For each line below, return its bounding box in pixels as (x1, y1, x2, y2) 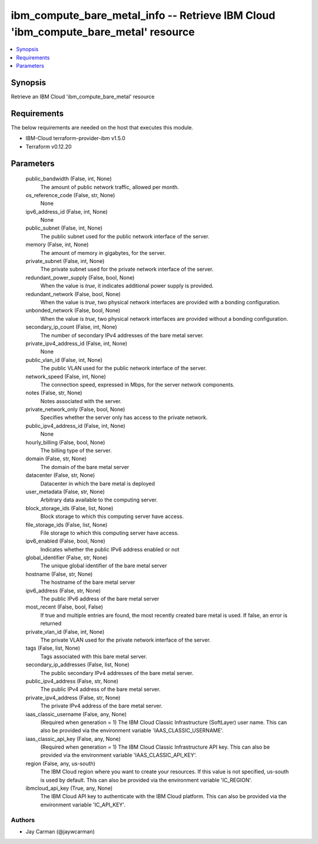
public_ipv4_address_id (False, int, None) (25, 422, 126, 429)
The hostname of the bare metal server (40, 579, 135, 586)
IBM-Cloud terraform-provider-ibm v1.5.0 (25, 135, 126, 142)
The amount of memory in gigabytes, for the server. (40, 249, 166, 256)
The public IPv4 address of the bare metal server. (40, 686, 161, 693)
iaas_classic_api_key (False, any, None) (25, 735, 121, 742)
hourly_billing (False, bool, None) (25, 438, 105, 446)
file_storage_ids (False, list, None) (25, 521, 108, 528)
